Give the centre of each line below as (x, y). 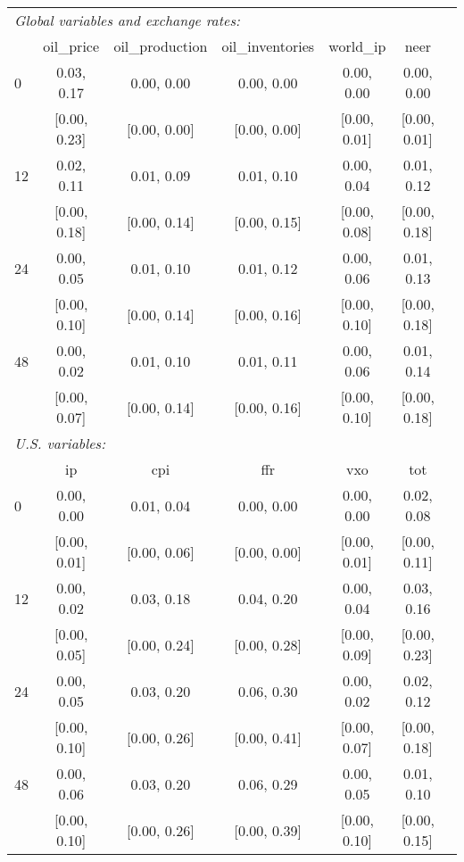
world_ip (357, 46)
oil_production (161, 46)
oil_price (71, 46)
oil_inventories (268, 46)
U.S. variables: (60, 443)
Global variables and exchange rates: (127, 20)
